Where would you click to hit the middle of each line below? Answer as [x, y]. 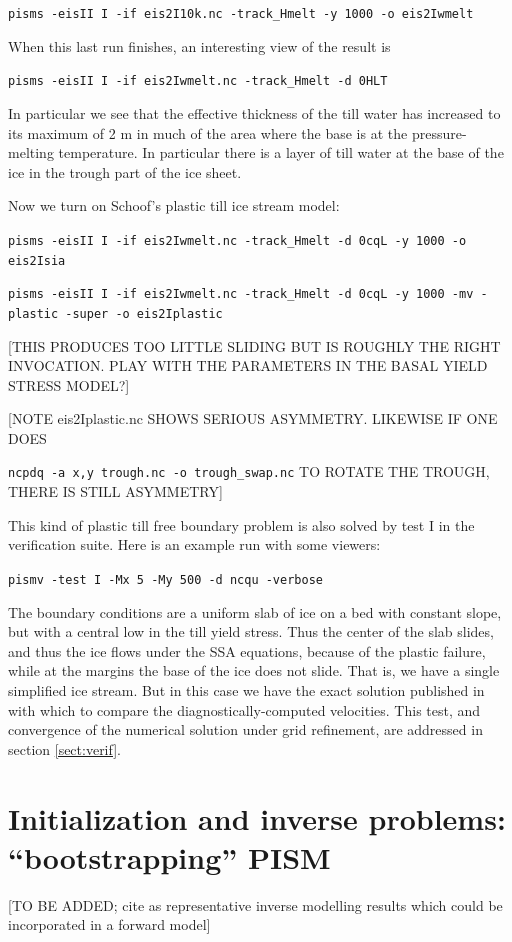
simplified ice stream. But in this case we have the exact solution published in [246, 689]
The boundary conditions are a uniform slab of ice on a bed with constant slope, [255, 611]
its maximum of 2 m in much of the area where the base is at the [208, 132]
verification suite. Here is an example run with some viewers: [194, 544]
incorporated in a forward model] [109, 924]
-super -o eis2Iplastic [144, 313]
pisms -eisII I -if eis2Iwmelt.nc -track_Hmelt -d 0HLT [198, 81]
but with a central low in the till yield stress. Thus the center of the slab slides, [251, 631]
